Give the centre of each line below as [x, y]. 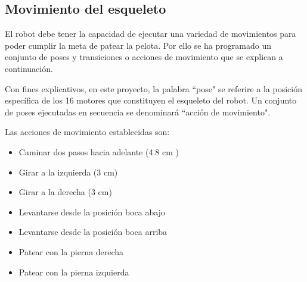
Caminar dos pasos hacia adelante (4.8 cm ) [99, 151]
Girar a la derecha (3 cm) [65, 192]
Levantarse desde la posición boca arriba [93, 232]
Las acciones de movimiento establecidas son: [87, 132]
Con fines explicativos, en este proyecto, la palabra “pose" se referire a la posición [153, 88]
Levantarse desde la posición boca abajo [92, 211]
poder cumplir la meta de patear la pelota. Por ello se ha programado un [138, 45]
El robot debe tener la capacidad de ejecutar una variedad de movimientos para [151, 34]
